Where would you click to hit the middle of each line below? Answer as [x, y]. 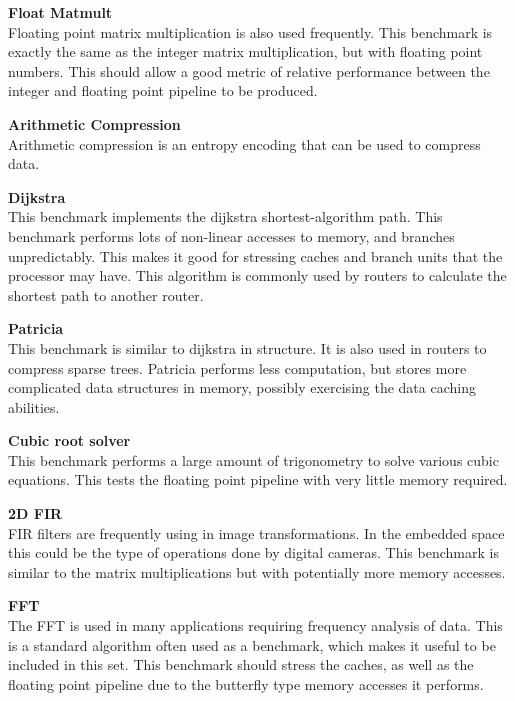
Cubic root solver [69, 440]
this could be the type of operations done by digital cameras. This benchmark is [253, 552]
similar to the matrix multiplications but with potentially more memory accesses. [257, 571]
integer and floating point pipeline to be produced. [163, 90]
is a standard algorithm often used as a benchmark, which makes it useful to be [252, 644]
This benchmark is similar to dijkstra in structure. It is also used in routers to [247, 347]
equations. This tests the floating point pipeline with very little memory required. [258, 479]
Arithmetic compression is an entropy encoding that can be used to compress [244, 143]
